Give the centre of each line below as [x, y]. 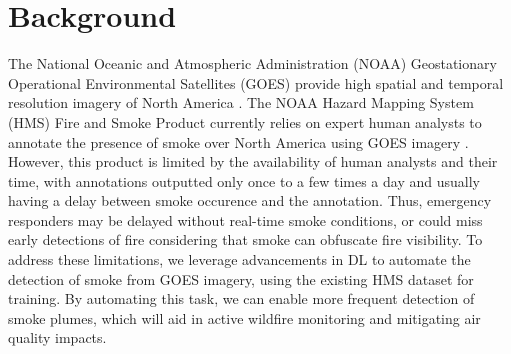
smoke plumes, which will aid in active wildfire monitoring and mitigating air [244, 317]
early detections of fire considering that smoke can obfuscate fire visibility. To [245, 239]
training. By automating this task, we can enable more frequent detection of [241, 298]
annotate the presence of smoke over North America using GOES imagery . [238, 141]
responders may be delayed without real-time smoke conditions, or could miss [245, 219]
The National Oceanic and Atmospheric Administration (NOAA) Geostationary [252, 63]
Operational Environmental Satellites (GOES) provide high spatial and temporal [256, 82]
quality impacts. [57, 337]
